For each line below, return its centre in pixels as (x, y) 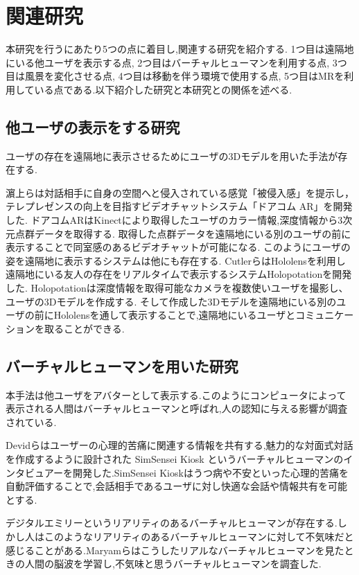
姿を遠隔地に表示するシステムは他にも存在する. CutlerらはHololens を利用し (176, 260)
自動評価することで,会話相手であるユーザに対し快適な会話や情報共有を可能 (177, 486)
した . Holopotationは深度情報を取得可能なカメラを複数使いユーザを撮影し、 (177, 288)
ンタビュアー (34, 472)
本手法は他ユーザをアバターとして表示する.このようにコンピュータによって (176, 395)
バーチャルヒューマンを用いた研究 (122, 365)
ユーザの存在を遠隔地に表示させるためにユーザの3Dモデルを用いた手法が (172, 156)
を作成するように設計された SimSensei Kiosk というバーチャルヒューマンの (175, 459)
